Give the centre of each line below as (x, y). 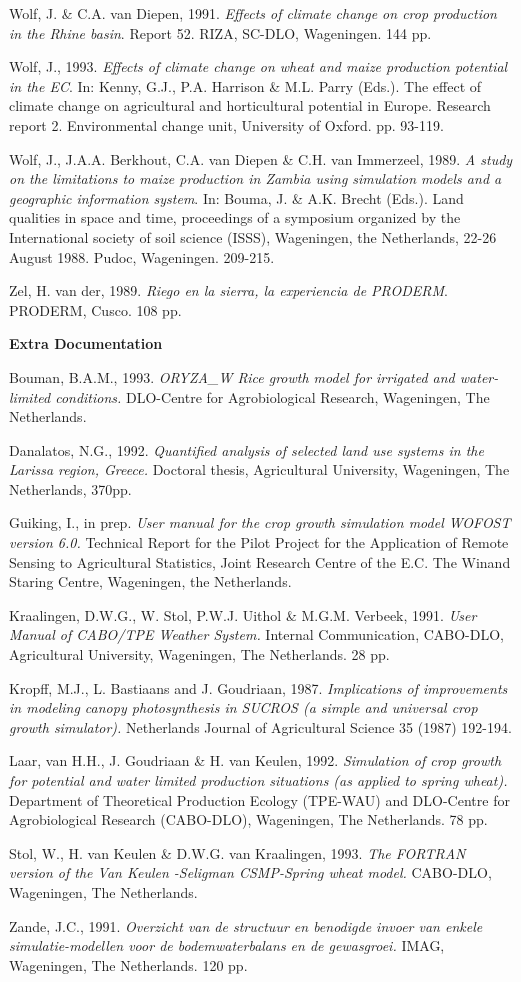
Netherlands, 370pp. (70, 488)
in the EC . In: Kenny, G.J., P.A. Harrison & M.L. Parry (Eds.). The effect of (245, 85)
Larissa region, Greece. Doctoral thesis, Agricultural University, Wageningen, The (259, 469)
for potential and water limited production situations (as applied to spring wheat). (258, 780)
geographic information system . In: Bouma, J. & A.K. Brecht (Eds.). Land (236, 197)
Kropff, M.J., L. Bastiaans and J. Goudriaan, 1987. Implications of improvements (258, 687)
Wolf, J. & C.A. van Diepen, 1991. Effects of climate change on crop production (253, 13)
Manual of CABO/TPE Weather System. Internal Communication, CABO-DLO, (256, 634)
